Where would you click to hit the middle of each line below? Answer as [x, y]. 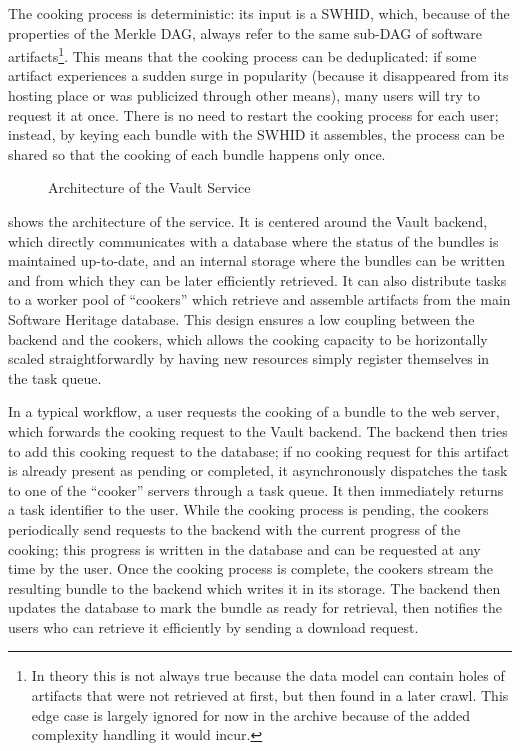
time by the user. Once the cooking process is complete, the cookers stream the [251, 568]
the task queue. [55, 377]
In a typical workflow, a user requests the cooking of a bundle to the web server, [254, 411]
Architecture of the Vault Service [149, 187]
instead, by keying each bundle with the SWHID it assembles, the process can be [256, 134]
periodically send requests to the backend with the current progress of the [234, 528]
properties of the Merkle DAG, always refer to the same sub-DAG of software [245, 32]
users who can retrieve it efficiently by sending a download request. [213, 626]
